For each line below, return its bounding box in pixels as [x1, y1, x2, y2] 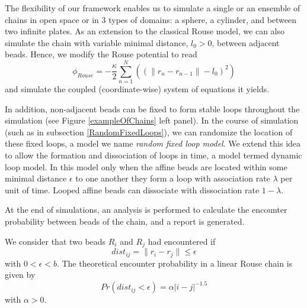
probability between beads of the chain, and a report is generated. [5, 215, 245, 228]
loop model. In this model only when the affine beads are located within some [5, 160, 287, 173]
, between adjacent [212, 36, 280, 48]
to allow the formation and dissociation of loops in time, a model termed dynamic [5, 149, 302, 161]
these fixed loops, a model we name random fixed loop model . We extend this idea [5, 137, 301, 150]
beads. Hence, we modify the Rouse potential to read [5, 48, 197, 60]
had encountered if [148, 235, 216, 247]
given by [5, 268, 36, 281]
